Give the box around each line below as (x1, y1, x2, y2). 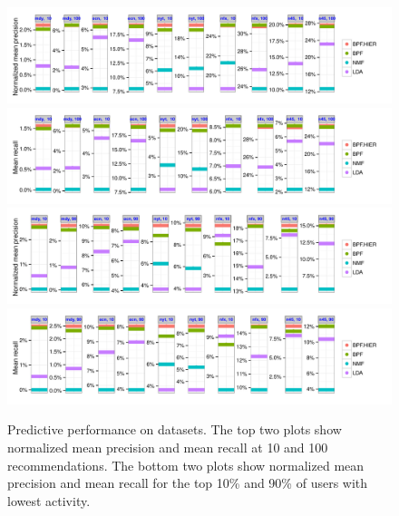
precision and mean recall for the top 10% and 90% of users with (7, 473, 368, 492)
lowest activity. (7, 491, 91, 510)
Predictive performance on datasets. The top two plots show (7, 420, 342, 439)
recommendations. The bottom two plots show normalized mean (7, 455, 365, 474)
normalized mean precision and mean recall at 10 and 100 (7, 437, 328, 456)
